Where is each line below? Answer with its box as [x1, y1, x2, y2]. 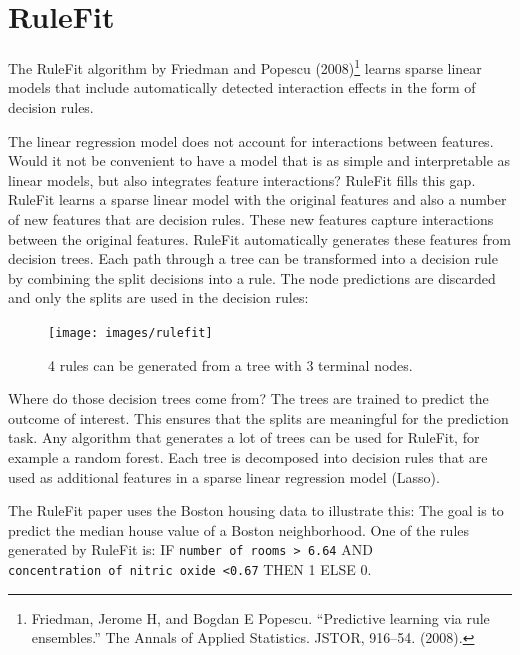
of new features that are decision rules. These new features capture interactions [8, 208, 494, 229]
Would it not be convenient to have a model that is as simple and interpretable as [8, 150, 511, 171]
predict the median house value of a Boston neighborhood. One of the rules [8, 519, 470, 540]
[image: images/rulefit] [48, 325, 213, 340]
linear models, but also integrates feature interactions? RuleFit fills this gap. [8, 169, 476, 190]
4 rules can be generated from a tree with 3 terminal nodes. [48, 354, 413, 375]
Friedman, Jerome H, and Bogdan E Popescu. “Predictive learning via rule [31, 607, 490, 628]
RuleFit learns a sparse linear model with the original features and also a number [8, 189, 507, 210]
